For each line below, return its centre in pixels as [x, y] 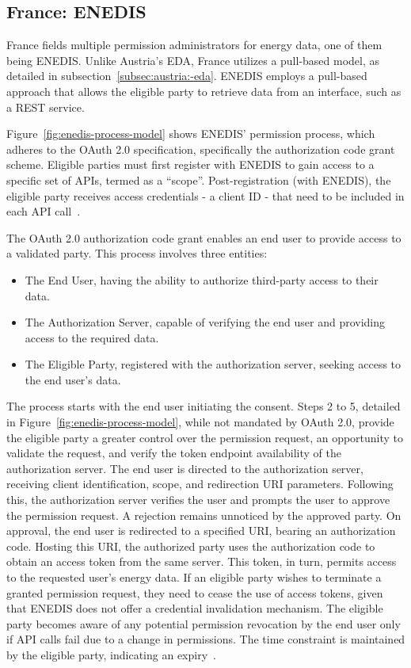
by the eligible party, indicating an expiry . [111, 654]
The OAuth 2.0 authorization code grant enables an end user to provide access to [204, 237]
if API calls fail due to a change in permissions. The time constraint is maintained [206, 639]
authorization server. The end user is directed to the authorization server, [185, 468]
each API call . [44, 211]
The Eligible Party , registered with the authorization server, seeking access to [213, 364]
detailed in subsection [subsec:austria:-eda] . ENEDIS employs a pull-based [187, 76]
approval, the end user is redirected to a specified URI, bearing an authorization [201, 531]
